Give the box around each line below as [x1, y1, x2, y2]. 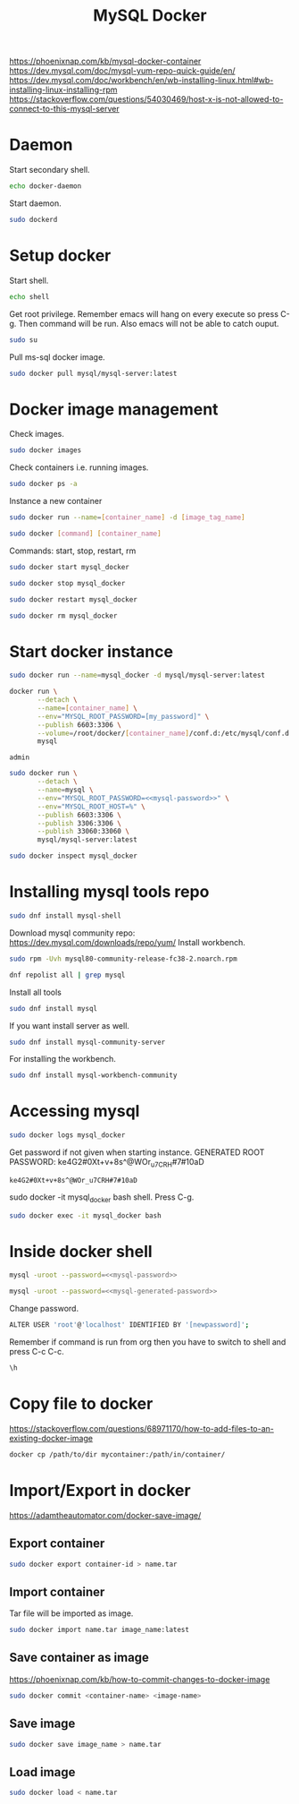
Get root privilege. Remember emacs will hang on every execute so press [9, 308, 279, 319]
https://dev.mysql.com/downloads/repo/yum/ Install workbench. [9, 936, 245, 947]
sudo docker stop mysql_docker [9, 578, 126, 587]
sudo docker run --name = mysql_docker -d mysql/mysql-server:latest [9, 671, 266, 680]
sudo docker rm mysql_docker [9, 611, 118, 620]
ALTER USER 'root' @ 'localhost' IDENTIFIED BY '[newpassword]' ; [9, 1321, 250, 1329]
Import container [9, 1584, 105, 1599]
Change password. [9, 1304, 79, 1314]
